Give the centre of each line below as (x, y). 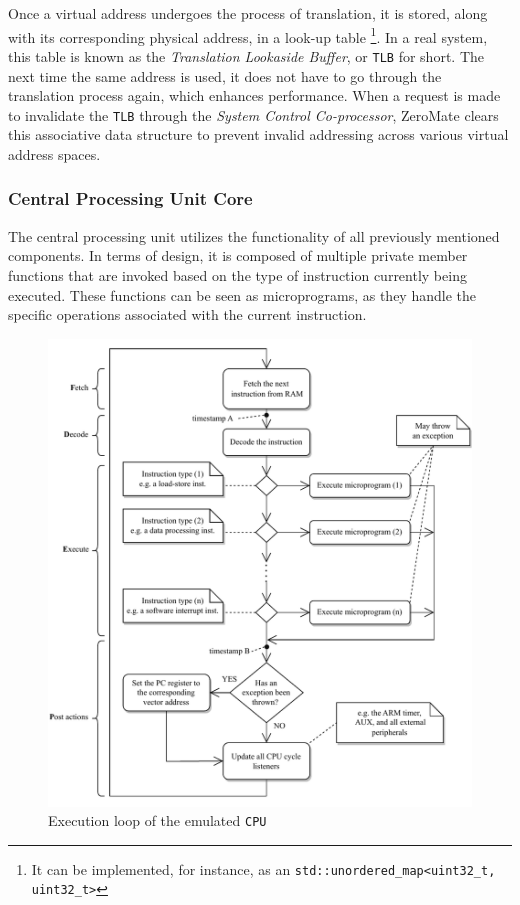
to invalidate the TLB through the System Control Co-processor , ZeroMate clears (253, 114)
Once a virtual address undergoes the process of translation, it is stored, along (248, 13)
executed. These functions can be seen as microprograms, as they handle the (242, 294)
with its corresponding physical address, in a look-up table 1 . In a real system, (248, 35)
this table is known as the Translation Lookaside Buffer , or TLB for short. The (246, 55)
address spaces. (54, 153)
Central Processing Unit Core (130, 198)
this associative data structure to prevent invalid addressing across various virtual (258, 134)
